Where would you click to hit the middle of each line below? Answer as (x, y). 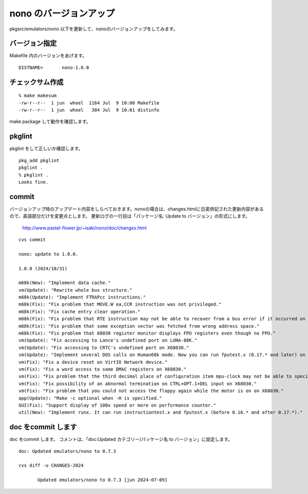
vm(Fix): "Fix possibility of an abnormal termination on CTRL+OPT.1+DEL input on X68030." (138, 384)
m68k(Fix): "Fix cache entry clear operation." (80, 312)
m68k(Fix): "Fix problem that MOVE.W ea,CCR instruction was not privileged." (120, 304)
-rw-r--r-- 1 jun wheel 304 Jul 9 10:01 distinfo (89, 110)
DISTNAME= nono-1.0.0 (54, 67)
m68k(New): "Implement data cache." (65, 283)
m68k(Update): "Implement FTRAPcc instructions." (82, 297)
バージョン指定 (33, 43)
